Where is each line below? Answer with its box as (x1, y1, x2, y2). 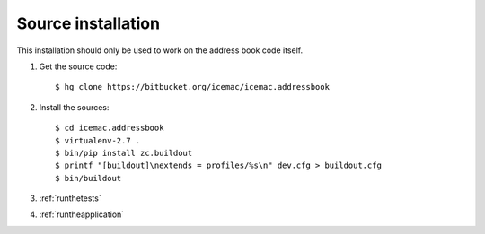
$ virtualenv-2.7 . (55, 135, 141, 145)
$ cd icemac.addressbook (55, 123, 164, 134)
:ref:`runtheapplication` (39, 209, 125, 220)
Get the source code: (39, 61, 118, 72)
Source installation (16, 13, 161, 33)
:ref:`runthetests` (39, 193, 102, 204)
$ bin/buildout (55, 173, 122, 183)
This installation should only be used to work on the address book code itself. (16, 45, 304, 56)
